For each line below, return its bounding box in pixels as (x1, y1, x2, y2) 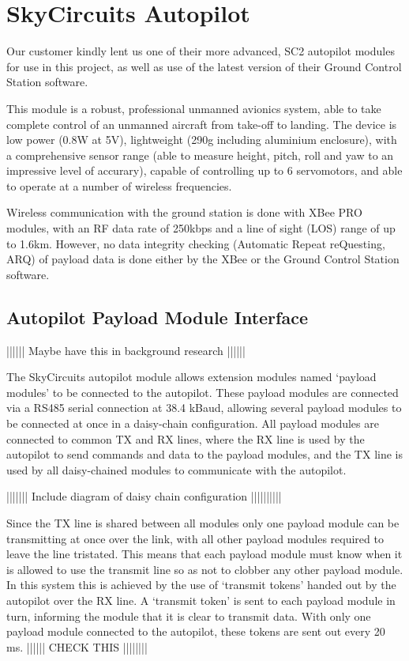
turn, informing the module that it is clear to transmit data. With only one (6, 607, 371, 624)
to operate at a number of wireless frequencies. (6, 177, 232, 194)
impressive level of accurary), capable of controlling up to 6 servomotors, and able (6, 162, 403, 179)
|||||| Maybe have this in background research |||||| (6, 342, 246, 358)
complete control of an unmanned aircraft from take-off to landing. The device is (6, 115, 397, 132)
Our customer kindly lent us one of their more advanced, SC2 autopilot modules (6, 43, 395, 59)
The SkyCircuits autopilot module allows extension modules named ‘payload (6, 368, 377, 385)
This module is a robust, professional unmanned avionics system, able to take (6, 100, 381, 116)
